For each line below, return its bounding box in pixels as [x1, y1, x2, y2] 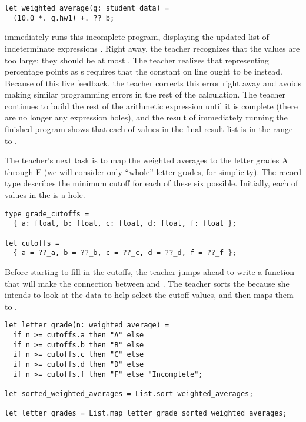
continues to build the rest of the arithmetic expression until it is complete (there [5, 99, 298, 112]
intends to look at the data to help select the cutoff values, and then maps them [5, 289, 294, 301]
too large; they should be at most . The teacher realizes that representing [5, 53, 269, 66]
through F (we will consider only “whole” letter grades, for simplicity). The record [5, 165, 301, 177]
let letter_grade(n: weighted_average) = [5, 321, 169, 330]
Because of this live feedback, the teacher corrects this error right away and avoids [5, 76, 302, 89]
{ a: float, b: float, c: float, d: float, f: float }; [13, 219, 237, 228]
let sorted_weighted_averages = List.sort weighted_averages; [5, 389, 254, 398]
